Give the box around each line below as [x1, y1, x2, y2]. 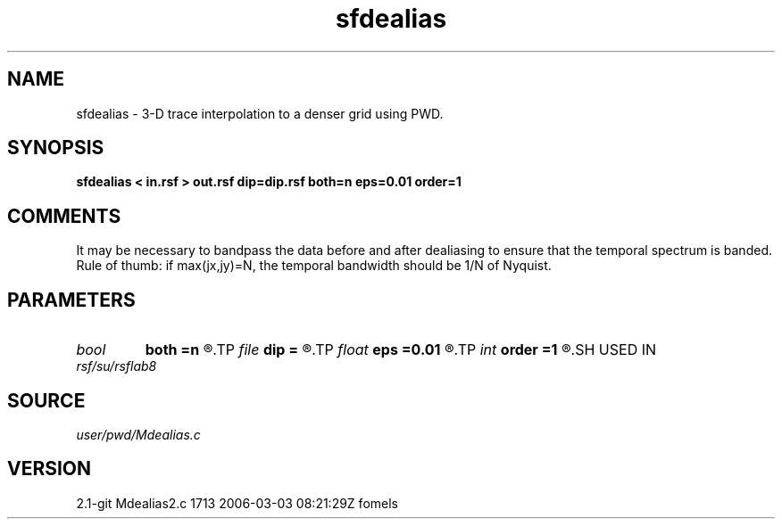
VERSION [7, 457, 92, 481]
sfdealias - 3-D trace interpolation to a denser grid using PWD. [76, 105, 444, 121]
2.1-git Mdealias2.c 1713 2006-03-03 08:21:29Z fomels [76, 495, 398, 511]
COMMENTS [7, 204, 121, 227]
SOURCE [7, 389, 86, 412]
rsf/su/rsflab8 [76, 358, 157, 374]
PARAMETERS [7, 288, 136, 311]
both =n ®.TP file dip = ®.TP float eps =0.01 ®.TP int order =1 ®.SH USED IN [145, 341, 657, 359]
